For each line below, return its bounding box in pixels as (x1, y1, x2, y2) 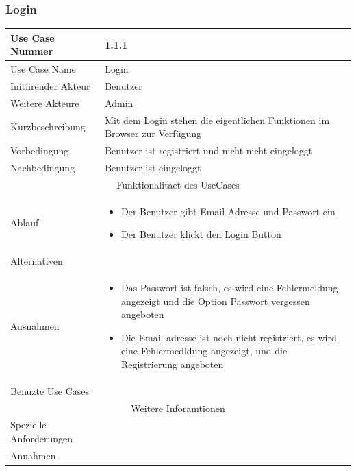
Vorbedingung (10, 143, 69, 158)
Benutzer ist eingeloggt (105, 160, 201, 174)
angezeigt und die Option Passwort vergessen (120, 293, 310, 308)
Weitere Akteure (10, 95, 79, 110)
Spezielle (10, 418, 47, 432)
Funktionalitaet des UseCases (116, 177, 240, 191)
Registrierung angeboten (120, 357, 224, 371)
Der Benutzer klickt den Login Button (120, 227, 281, 241)
